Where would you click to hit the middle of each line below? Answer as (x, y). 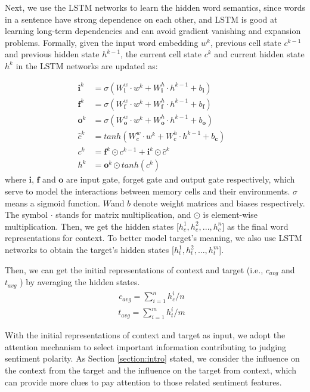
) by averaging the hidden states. (80, 282)
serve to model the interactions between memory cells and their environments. (148, 191)
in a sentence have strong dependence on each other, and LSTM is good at (141, 19)
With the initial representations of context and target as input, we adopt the (145, 335)
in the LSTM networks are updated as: (87, 65)
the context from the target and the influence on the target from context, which (151, 370)
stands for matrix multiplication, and (123, 214)
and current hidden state (259, 54)
